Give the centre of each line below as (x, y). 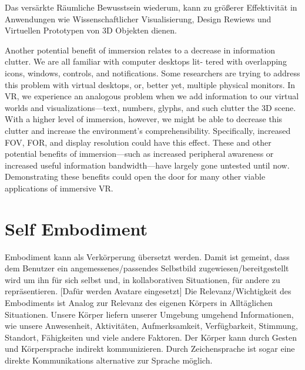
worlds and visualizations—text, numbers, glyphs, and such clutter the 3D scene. (150, 107)
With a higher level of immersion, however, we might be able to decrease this (144, 119)
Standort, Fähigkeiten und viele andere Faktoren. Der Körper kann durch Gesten (151, 337)
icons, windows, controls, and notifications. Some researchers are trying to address (152, 73)
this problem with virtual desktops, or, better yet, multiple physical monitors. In (150, 84)
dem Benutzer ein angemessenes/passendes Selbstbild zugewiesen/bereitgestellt (147, 268)
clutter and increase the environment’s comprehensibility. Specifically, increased (148, 130)
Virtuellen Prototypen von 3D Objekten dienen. (91, 30)
